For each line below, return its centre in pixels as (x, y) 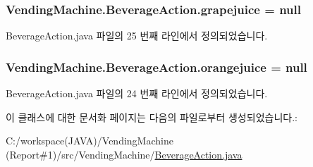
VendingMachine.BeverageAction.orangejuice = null (156, 67)
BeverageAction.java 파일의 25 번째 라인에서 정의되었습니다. (137, 36)
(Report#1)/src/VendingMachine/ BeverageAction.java (124, 154)
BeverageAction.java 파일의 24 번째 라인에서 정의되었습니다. (137, 93)
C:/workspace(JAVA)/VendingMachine (90, 141)
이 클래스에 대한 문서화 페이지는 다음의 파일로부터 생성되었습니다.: (152, 117)
